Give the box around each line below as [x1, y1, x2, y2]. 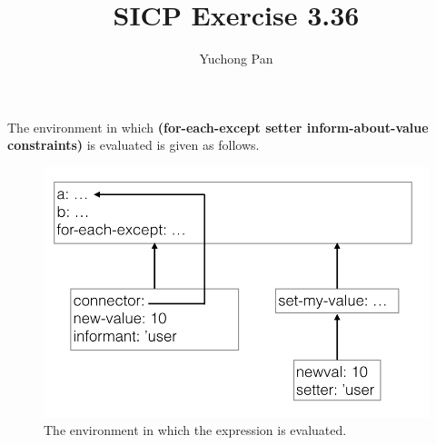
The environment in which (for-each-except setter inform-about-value [7, 117, 429, 136]
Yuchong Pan [199, 49, 273, 68]
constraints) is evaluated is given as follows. [7, 135, 260, 154]
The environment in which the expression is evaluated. [44, 420, 347, 440]
